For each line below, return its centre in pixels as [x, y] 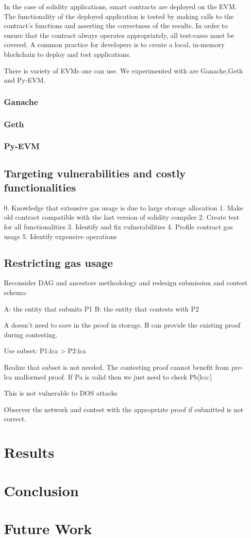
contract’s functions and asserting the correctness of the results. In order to [116, 26]
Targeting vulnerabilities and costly [95, 173]
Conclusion [42, 490]
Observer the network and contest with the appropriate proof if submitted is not [124, 409]
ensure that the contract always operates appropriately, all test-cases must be [119, 35]
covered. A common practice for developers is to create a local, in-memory [114, 44]
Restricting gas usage [59, 262]
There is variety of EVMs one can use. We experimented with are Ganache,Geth [124, 70]
